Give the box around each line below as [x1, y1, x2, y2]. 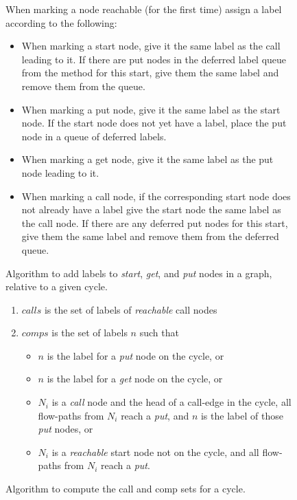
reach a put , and [121, 408, 189, 422]
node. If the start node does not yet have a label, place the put [21, 116, 287, 130]
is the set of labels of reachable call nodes [44, 302, 217, 316]
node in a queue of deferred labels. [21, 129, 167, 143]
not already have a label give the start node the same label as [21, 202, 281, 217]
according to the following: [5, 15, 117, 30]
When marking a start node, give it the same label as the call [21, 39, 281, 53]
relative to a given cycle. [5, 279, 108, 294]
